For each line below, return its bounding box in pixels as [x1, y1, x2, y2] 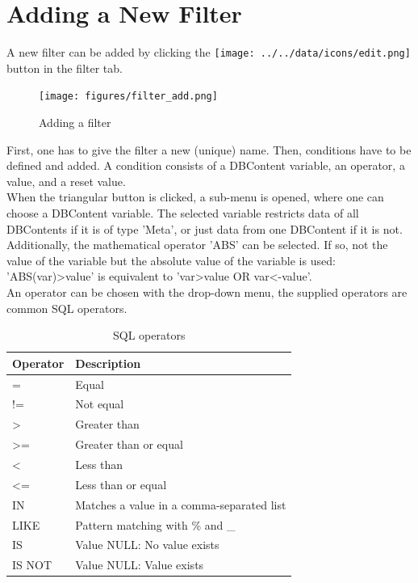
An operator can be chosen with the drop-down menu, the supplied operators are [6, 283, 408, 300]
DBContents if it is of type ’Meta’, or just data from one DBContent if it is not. [6, 220, 403, 237]
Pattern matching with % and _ [75, 516, 236, 533]
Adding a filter [39, 114, 111, 131]
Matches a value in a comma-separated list [75, 496, 286, 513]
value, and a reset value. [6, 172, 126, 189]
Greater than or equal [75, 436, 183, 453]
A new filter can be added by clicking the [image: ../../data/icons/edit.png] [6, 44, 411, 61]
